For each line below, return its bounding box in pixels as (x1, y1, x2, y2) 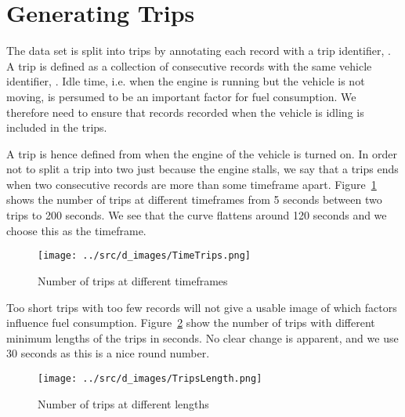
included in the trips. (6, 119, 107, 136)
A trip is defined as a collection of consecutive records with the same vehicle (6, 57, 372, 74)
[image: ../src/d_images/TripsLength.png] (38, 372, 262, 384)
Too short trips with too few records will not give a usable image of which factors (6, 299, 397, 315)
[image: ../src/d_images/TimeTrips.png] (38, 250, 251, 262)
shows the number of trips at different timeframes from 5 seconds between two (6, 191, 382, 208)
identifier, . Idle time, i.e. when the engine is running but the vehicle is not (6, 73, 365, 89)
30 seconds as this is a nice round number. (6, 345, 210, 361)
